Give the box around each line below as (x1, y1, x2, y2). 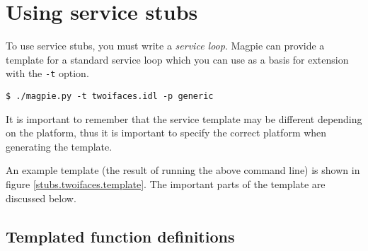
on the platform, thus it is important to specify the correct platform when (6, 125, 327, 140)
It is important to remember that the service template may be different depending (6, 111, 362, 126)
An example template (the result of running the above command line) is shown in (6, 163, 360, 177)
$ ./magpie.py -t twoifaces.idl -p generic (6, 91, 214, 101)
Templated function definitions (6, 225, 235, 247)
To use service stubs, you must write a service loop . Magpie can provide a (6, 38, 325, 53)
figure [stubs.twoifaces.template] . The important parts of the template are (6, 177, 326, 191)
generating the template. (6, 139, 113, 153)
